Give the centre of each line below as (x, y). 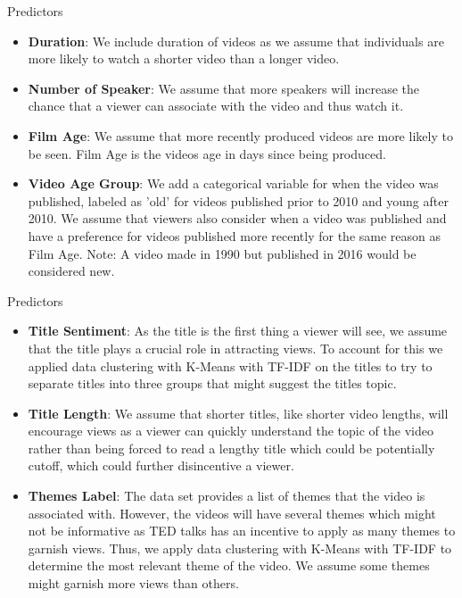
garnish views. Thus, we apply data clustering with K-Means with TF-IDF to (240, 548)
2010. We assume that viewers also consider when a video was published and (237, 218)
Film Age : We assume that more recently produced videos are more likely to (240, 135)
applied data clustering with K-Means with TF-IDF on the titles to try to (230, 365)
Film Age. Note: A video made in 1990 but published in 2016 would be (222, 253)
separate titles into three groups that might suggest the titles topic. (212, 383)
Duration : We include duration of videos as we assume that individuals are (236, 41)
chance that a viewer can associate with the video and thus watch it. (216, 106)
